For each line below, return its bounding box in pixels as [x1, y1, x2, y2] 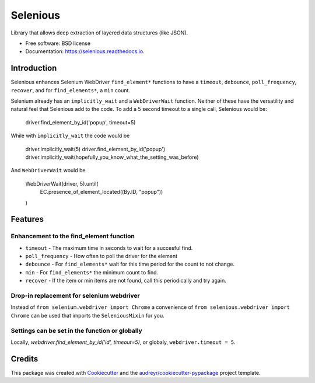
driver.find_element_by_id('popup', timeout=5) [25, 119, 136, 126]
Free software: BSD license [25, 40, 90, 47]
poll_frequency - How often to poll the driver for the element [25, 253, 178, 260]
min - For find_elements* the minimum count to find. [25, 269, 159, 276]
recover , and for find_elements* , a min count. [10, 86, 131, 93]
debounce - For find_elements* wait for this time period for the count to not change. [25, 260, 235, 268]
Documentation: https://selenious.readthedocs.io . [25, 48, 145, 55]
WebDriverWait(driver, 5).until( [25, 180, 99, 187]
